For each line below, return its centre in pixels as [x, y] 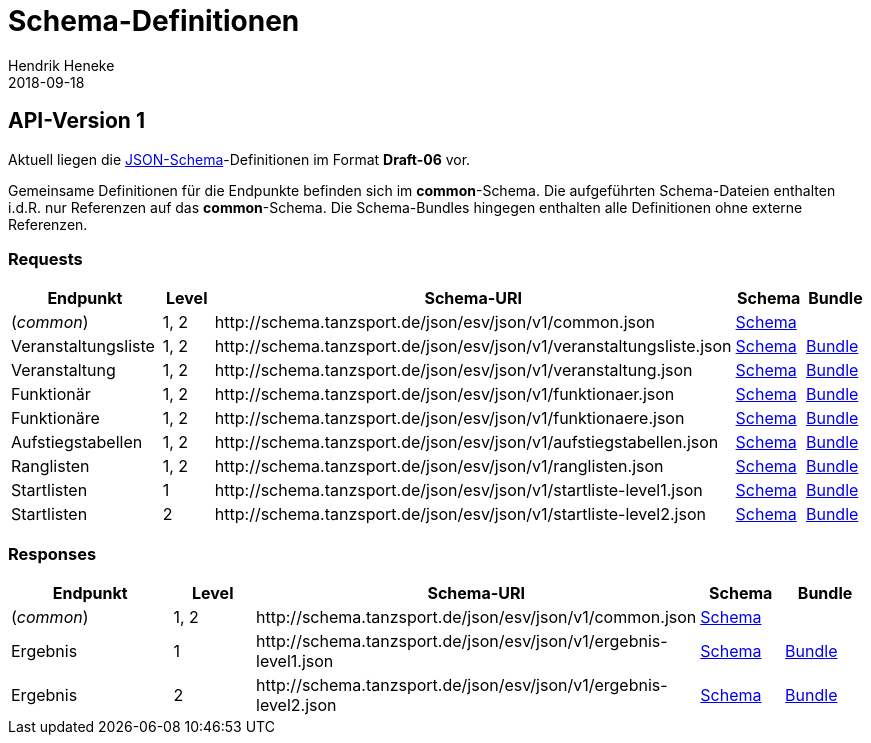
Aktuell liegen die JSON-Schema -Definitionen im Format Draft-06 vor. [239, 159]
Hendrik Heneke [61, 65]
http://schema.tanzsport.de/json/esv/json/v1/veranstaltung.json [453, 370]
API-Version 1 [76, 121]
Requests [45, 258]
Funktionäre [55, 418]
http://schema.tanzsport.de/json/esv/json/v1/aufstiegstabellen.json [466, 442]
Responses [52, 553]
